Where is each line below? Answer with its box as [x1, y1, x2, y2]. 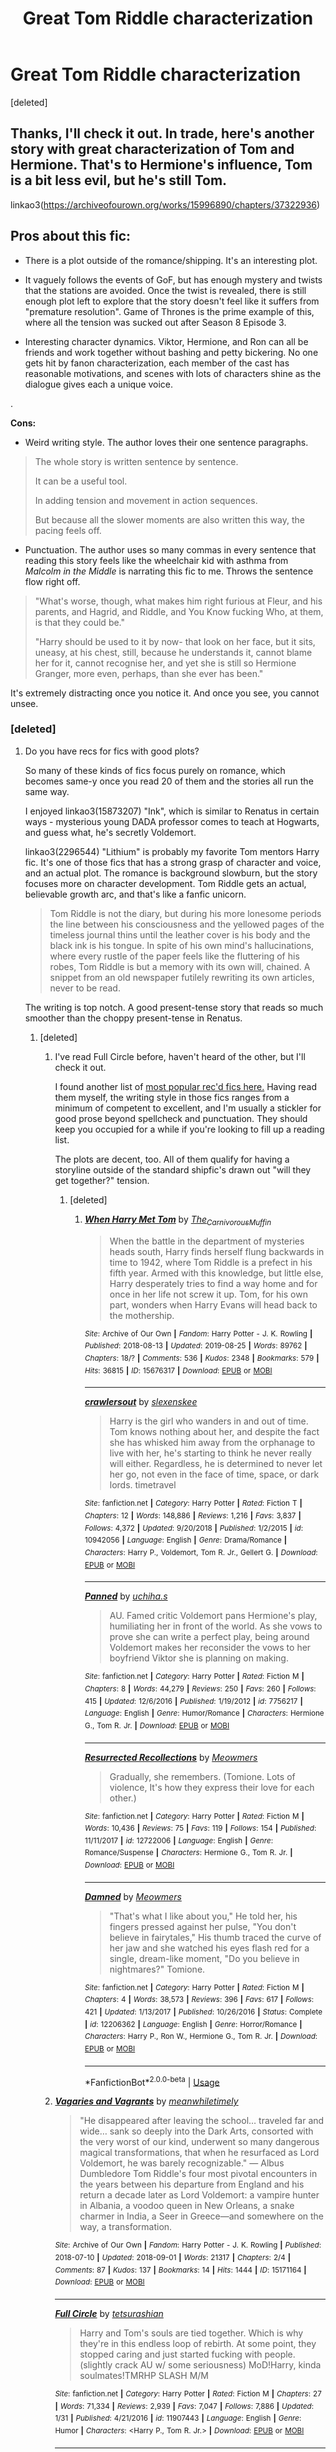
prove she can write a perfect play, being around [109, 1631, 310, 1643]
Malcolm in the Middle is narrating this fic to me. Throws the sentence [24, 565, 314, 577]
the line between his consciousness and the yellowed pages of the [49, 918, 325, 930]
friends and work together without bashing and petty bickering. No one [24, 346, 319, 358]
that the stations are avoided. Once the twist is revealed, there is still [24, 284, 307, 296]
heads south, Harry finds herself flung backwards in [109, 1245, 325, 1257]
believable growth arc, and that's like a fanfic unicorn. [24, 888, 247, 900]
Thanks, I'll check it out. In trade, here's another [10, 125, 315, 142]
